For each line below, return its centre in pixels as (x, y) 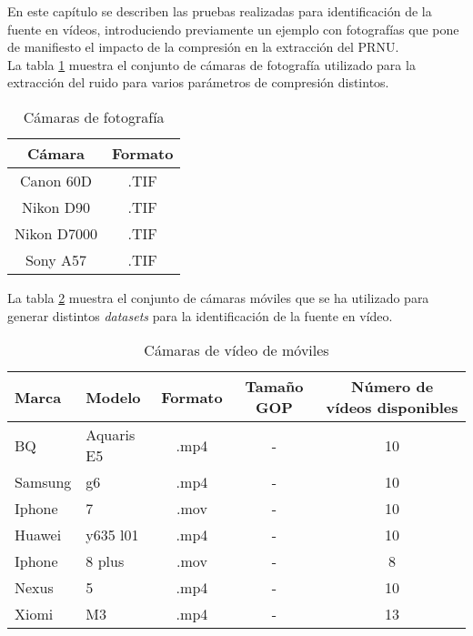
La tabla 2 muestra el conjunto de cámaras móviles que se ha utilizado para (218, 297)
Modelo (113, 397)
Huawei (38, 535)
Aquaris (111, 435)
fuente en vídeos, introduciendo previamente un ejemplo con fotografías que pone (233, 29)
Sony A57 (56, 259)
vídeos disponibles (392, 408)
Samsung (43, 482)
